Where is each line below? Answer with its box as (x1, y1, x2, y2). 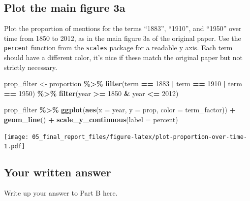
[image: (4, 133, 29, 140)
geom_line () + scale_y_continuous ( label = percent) (4, 114, 178, 125)
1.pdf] (4, 143, 25, 150)
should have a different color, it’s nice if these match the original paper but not (4, 52, 243, 63)
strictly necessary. (4, 62, 58, 72)
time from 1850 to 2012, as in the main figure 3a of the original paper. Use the (4, 33, 241, 43)
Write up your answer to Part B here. (4, 188, 118, 198)
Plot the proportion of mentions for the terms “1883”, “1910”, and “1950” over (4, 23, 242, 33)
